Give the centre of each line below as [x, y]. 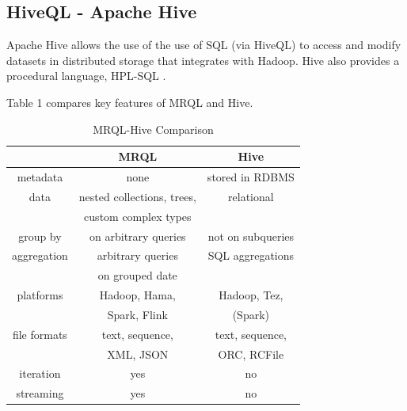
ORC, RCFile [251, 354]
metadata [40, 177]
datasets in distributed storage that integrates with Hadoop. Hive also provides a [203, 60]
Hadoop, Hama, [137, 295]
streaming [40, 393]
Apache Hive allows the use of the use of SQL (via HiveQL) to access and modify [204, 45]
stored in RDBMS [251, 177]
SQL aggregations [251, 255]
